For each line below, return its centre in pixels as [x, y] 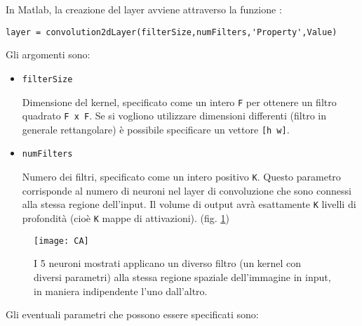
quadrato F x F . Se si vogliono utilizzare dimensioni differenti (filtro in [174, 116]
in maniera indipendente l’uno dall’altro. [121, 291]
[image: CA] [61, 241]
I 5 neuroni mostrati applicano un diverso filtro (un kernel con [168, 263]
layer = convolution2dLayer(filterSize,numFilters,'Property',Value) [172, 32]
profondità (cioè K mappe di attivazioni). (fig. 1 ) [126, 218]
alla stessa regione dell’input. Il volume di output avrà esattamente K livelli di [189, 204]
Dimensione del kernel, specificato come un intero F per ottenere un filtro [179, 102]
